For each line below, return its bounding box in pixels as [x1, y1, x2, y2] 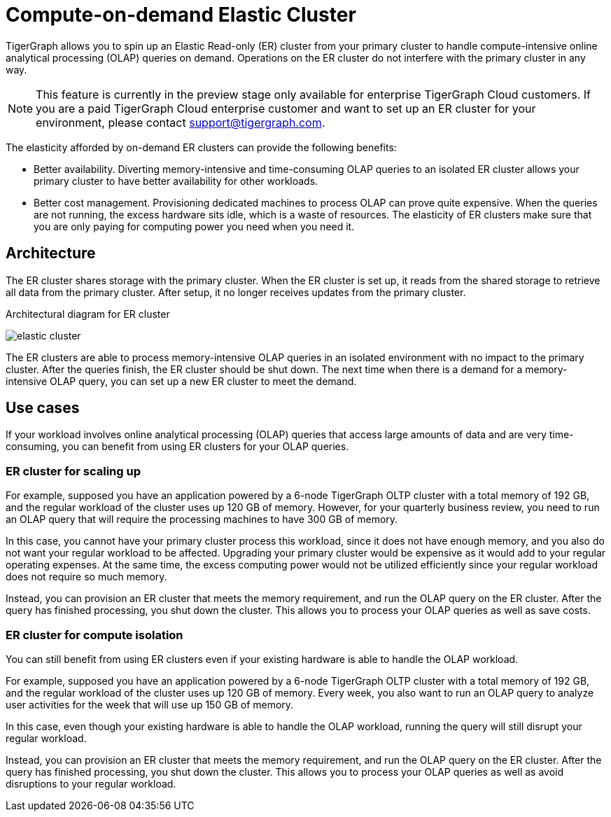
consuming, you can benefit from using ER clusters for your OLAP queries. [6, 440, 349, 453]
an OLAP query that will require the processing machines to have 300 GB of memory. [6, 513, 398, 526]
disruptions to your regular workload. [6, 777, 176, 790]
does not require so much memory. [6, 571, 167, 583]
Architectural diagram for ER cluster [6, 307, 170, 320]
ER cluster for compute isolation [6, 627, 183, 642]
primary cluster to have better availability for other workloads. [34, 174, 318, 187]
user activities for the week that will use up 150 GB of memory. [6, 698, 294, 711]
